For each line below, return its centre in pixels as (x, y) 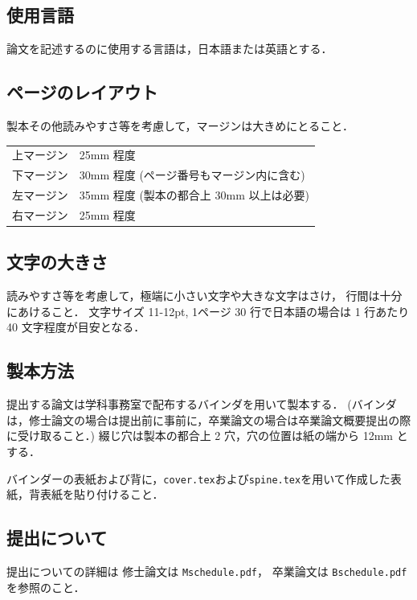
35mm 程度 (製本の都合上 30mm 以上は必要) (194, 195)
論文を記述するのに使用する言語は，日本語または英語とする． (170, 49)
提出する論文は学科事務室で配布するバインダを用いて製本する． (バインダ (202, 404)
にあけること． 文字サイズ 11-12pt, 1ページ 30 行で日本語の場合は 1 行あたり (208, 311)
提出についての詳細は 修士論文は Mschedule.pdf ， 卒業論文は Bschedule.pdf (207, 571)
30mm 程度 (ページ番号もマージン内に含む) (192, 175)
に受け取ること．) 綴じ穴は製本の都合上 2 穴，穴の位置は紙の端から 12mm (200, 436)
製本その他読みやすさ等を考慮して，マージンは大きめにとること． (180, 125)
